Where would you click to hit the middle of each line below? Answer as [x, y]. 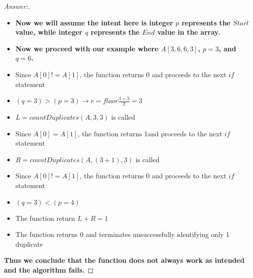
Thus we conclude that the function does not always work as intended [124, 260]
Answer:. [17, 6]
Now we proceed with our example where [87, 48]
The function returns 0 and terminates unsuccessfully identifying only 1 [122, 234]
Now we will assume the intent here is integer [94, 22]
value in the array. [189, 32]
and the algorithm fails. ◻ [49, 269]
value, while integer [49, 32]
